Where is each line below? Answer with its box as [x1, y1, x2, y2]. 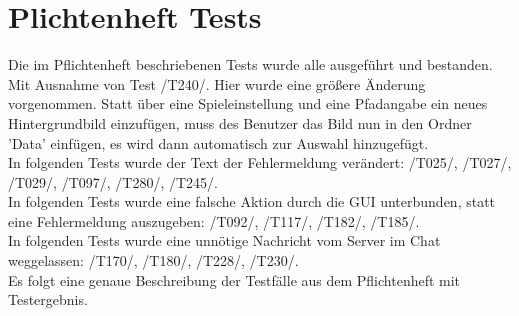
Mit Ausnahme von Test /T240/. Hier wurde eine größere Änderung [8, 73, 426, 94]
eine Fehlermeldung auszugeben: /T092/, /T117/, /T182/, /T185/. [8, 210, 420, 231]
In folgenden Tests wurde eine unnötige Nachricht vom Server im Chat [8, 230, 441, 251]
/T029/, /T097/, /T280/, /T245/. [8, 171, 218, 192]
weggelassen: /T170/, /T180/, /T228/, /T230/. [8, 250, 299, 271]
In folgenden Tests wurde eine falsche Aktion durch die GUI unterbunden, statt [8, 191, 496, 212]
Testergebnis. [8, 289, 88, 310]
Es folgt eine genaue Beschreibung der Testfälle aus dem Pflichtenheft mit [8, 269, 461, 290]
